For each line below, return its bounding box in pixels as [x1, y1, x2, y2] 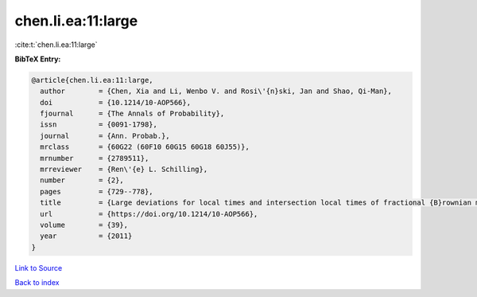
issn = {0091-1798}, [40, 120, 158, 129]
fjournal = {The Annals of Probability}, [40, 109, 225, 119]
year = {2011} [40, 232, 133, 240]
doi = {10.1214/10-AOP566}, [40, 98, 191, 107]
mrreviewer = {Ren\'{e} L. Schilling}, [40, 165, 208, 174]
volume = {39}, [40, 221, 129, 229]
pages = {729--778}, [40, 187, 154, 196]
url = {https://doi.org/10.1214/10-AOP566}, [40, 209, 258, 218]
